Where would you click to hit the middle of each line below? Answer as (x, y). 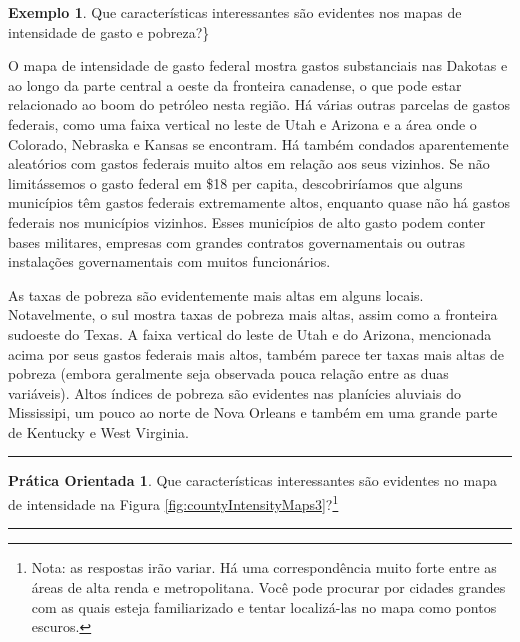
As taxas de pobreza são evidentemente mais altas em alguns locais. (216, 294)
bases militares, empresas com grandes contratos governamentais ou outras (237, 241)
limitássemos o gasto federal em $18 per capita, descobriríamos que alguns (235, 182)
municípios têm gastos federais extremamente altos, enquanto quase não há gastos (259, 202)
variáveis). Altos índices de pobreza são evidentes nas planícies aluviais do (234, 392)
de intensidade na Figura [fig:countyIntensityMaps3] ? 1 (173, 502)
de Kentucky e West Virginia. (98, 431)
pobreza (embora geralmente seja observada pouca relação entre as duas (228, 373)
